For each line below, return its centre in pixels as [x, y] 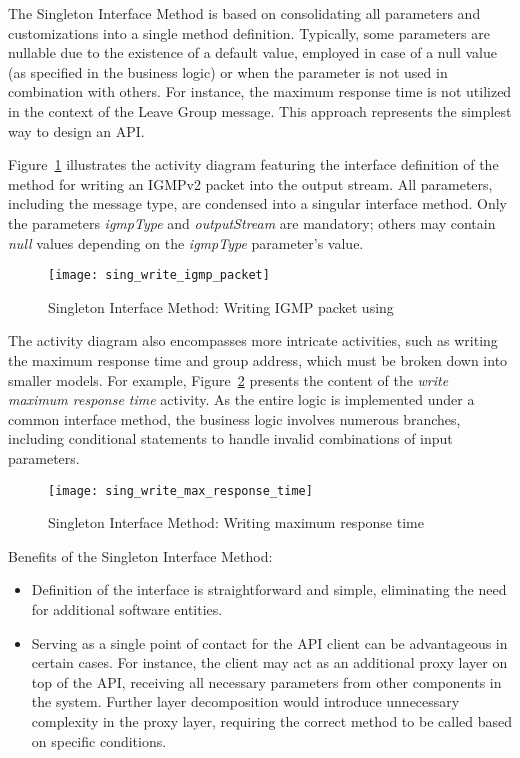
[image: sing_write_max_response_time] [180, 490]
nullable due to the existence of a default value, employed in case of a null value [252, 52]
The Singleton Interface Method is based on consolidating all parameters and [244, 13]
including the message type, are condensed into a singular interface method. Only [257, 203]
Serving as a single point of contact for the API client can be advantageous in [269, 642]
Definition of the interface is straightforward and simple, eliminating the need [269, 589]
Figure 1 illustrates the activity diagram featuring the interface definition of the [253, 164]
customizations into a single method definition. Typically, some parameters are [249, 32]
